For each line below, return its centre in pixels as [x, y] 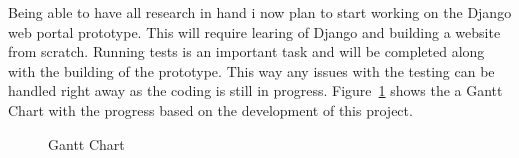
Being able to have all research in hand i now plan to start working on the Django [260, 12]
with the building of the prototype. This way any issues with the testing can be [251, 70]
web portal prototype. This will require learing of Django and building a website [254, 31]
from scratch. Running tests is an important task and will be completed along [246, 51]
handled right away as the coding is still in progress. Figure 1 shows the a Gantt [255, 90]
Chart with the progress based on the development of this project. [210, 109]
